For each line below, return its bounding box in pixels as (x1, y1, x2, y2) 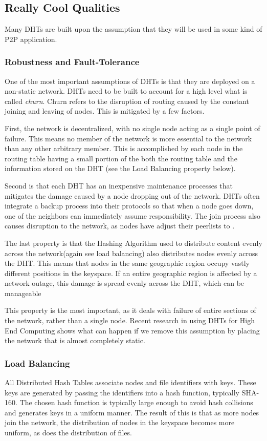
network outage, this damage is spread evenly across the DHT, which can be (5, 278, 244, 288)
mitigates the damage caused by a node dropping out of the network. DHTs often (5, 190, 260, 201)
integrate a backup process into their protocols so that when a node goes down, (5, 200, 254, 211)
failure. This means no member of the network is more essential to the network (5, 133, 252, 143)
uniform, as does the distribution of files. (5, 427, 132, 438)
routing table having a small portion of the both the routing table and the (5, 153, 237, 163)
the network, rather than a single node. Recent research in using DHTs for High (5, 315, 255, 326)
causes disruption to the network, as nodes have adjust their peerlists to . (5, 220, 235, 231)
